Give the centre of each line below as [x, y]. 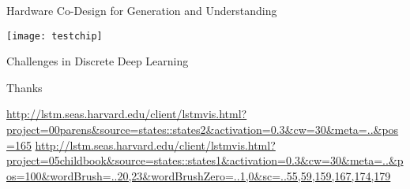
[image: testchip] [55, 36]
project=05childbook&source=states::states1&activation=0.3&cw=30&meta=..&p [205, 160]
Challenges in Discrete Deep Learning [98, 61]
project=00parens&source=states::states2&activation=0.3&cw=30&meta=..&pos [203, 130]
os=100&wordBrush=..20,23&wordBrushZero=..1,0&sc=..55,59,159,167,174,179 [199, 175]
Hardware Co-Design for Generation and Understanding [142, 10]
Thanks [24, 87]
